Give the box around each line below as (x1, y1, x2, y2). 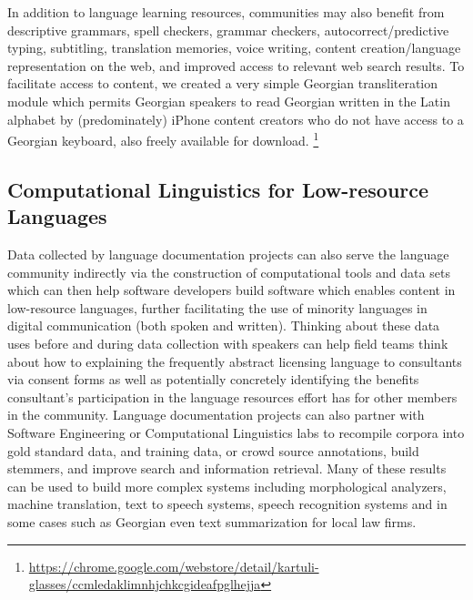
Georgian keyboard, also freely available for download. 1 (7, 128, 319, 149)
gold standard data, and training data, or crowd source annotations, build (7, 441, 419, 460)
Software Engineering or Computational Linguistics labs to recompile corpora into (7, 422, 465, 442)
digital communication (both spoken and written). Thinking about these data (7, 316, 440, 335)
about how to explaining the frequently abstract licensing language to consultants (7, 351, 462, 371)
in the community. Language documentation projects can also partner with (7, 405, 425, 424)
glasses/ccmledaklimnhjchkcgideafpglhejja (28, 575, 261, 594)
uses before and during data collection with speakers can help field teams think (7, 333, 448, 352)
